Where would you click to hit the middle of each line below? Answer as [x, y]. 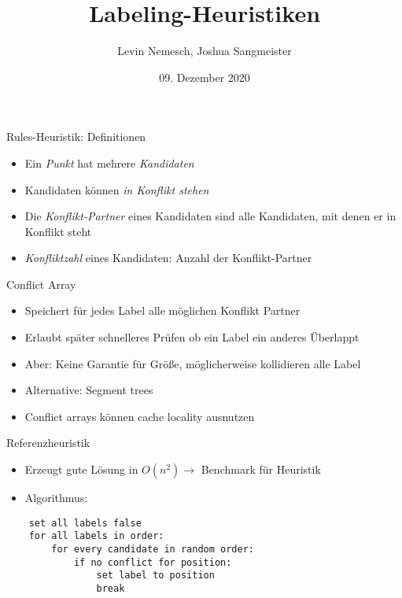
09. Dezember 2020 [205, 77]
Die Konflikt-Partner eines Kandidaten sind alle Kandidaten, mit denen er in [210, 216]
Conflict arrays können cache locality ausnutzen [140, 416]
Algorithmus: [56, 498]
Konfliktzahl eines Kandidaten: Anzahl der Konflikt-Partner [168, 258]
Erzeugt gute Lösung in [81, 469]
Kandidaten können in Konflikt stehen [117, 189]
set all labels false [85, 523]
